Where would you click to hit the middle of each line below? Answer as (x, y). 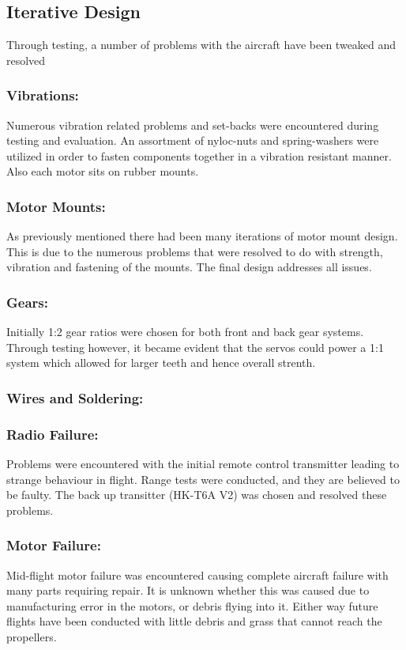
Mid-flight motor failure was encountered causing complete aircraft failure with (197, 574)
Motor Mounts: (56, 206)
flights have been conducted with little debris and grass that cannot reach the (194, 621)
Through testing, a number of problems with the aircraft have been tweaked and (201, 45)
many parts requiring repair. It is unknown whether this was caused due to (188, 590)
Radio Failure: (53, 434)
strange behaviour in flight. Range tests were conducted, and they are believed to (203, 479)
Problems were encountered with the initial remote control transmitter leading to (203, 464)
